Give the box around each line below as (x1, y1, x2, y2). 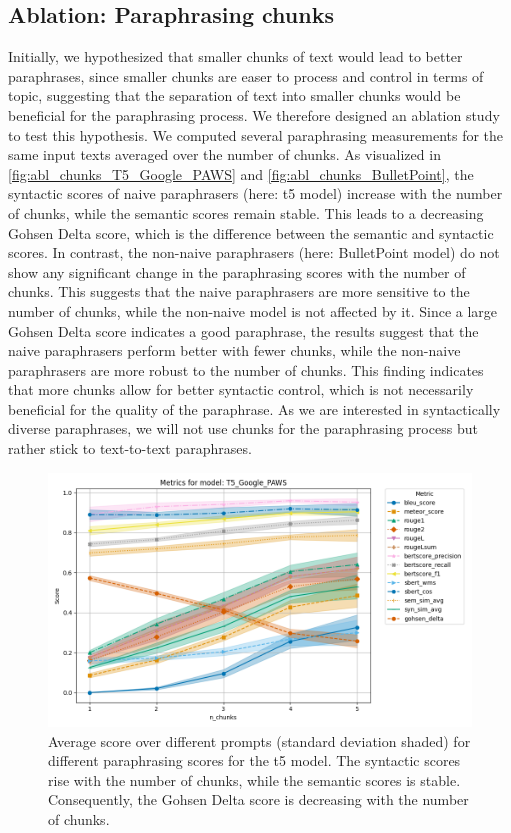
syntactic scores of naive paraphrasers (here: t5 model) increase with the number (8, 183, 503, 204)
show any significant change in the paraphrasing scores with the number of (8, 261, 466, 282)
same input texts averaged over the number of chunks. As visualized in (8, 144, 441, 165)
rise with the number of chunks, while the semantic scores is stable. (48, 769, 461, 790)
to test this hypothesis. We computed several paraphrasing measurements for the (8, 124, 504, 145)
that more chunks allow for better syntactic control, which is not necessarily (8, 379, 474, 400)
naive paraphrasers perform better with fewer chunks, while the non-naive (8, 340, 461, 361)
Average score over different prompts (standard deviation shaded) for (48, 730, 471, 751)
